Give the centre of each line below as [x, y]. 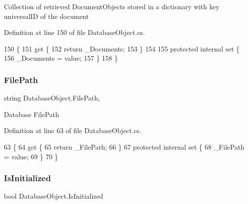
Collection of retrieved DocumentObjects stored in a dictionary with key [112, 6]
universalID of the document [46, 16]
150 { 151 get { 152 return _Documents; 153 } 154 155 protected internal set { [122, 48]
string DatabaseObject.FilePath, [52, 98]
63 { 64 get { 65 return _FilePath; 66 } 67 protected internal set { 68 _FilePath [124, 146]
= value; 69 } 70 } [31, 156]
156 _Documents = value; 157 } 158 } [61, 58]
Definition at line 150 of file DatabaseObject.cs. [74, 32]
